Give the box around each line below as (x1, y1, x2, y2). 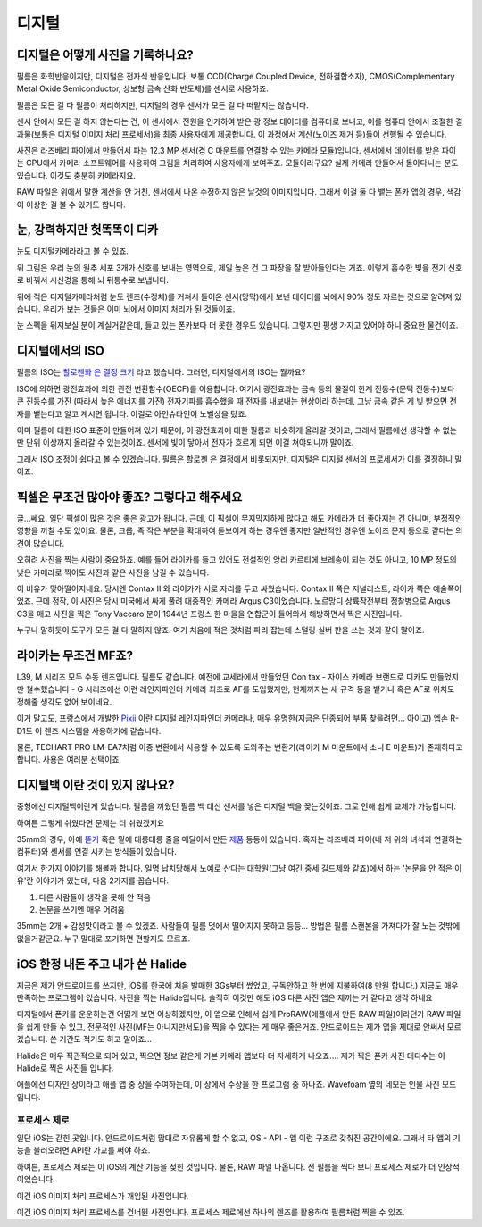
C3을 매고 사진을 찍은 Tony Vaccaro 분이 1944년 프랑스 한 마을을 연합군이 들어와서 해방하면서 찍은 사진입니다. (16, 608, 403, 619)
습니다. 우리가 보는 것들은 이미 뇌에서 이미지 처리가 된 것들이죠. (16, 304, 236, 314)
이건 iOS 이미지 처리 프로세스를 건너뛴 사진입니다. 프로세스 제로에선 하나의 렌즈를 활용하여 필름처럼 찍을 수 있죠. (16, 1206, 405, 1217)
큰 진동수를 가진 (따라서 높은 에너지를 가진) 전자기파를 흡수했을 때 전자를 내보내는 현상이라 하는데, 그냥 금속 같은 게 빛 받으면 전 (16, 396, 457, 406)
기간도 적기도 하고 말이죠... (59, 1034, 152, 1045)
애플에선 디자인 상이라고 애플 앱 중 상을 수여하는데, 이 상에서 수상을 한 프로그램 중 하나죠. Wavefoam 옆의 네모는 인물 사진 (16, 1079, 441, 1089)
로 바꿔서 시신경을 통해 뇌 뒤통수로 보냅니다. (16, 275, 170, 286)
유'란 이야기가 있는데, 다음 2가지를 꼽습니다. (16, 875, 170, 886)
